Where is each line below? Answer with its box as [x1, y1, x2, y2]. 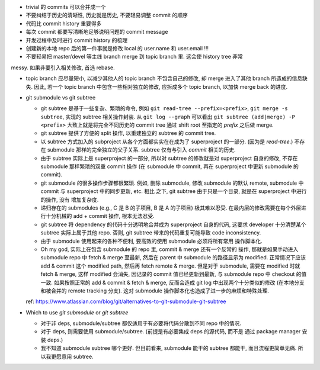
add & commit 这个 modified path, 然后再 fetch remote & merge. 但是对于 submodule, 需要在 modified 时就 [40, 262, 300, 269]
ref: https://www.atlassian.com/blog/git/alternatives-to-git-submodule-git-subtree [25, 298, 226, 305]
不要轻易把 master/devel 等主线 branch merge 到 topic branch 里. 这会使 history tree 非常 [25, 53, 243, 60]
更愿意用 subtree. [50, 353, 94, 360]
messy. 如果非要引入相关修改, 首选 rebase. [11, 64, 115, 71]
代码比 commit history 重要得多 [25, 20, 102, 27]
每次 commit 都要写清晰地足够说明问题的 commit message [25, 28, 168, 36]
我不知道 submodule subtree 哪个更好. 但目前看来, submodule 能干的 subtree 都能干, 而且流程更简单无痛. [40, 345, 297, 352]
